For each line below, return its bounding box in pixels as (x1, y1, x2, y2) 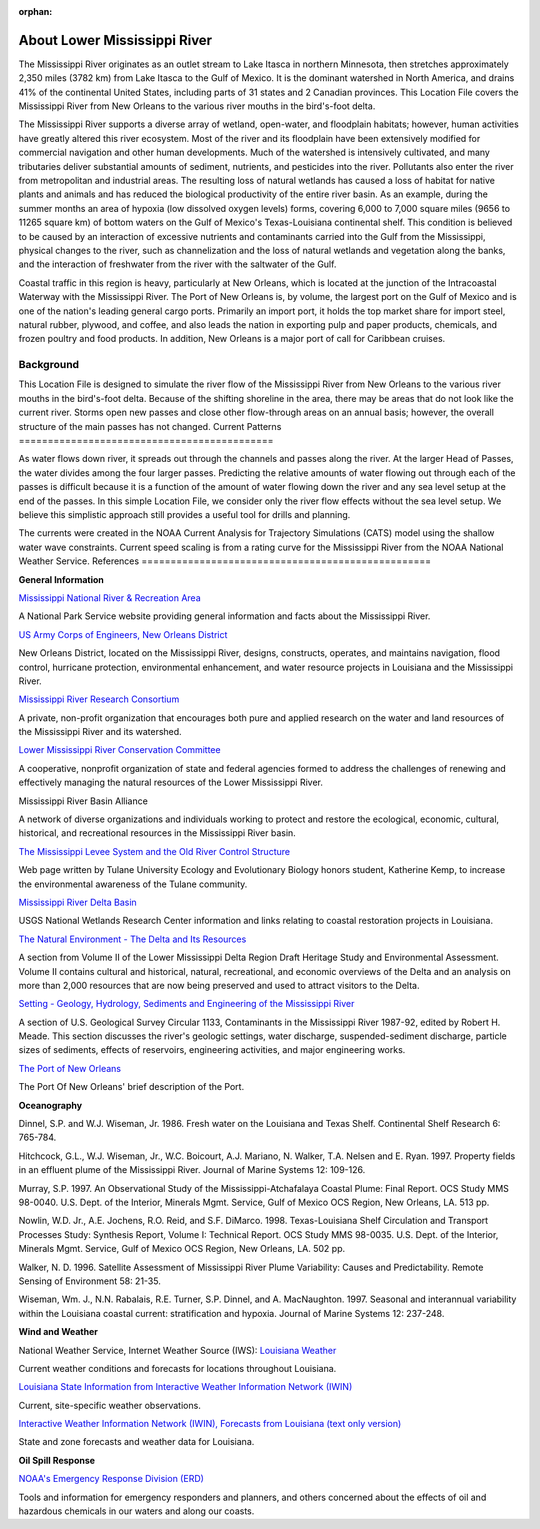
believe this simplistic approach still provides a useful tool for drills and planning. (18, 508, 351, 520)
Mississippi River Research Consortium (18, 693, 180, 705)
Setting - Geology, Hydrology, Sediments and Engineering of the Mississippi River (18, 998, 355, 1010)
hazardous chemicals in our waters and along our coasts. (18, 1505, 255, 1517)
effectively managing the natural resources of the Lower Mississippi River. (18, 776, 324, 789)
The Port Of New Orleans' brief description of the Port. (18, 1081, 245, 1093)
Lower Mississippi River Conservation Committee (18, 744, 221, 756)
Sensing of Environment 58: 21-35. (18, 1275, 162, 1287)
